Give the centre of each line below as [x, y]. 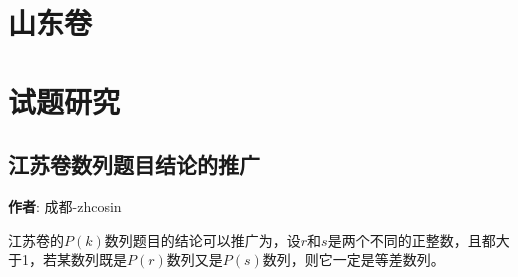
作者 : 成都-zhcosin [65, 205]
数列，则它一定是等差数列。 [353, 259]
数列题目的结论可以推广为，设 [202, 239]
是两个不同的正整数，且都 [411, 239]
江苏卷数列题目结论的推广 [134, 164]
